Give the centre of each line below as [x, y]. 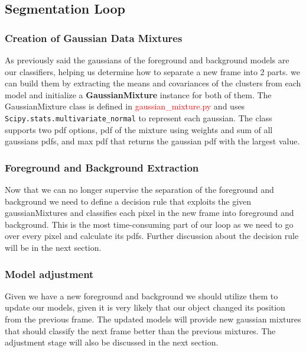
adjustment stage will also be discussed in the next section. [112, 342]
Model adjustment [49, 274]
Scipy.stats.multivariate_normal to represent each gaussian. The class [139, 117]
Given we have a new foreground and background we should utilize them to [141, 296]
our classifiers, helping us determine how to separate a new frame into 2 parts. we [152, 71]
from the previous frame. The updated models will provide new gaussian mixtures [153, 319]
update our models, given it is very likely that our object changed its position [145, 307]
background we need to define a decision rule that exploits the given [128, 201]
